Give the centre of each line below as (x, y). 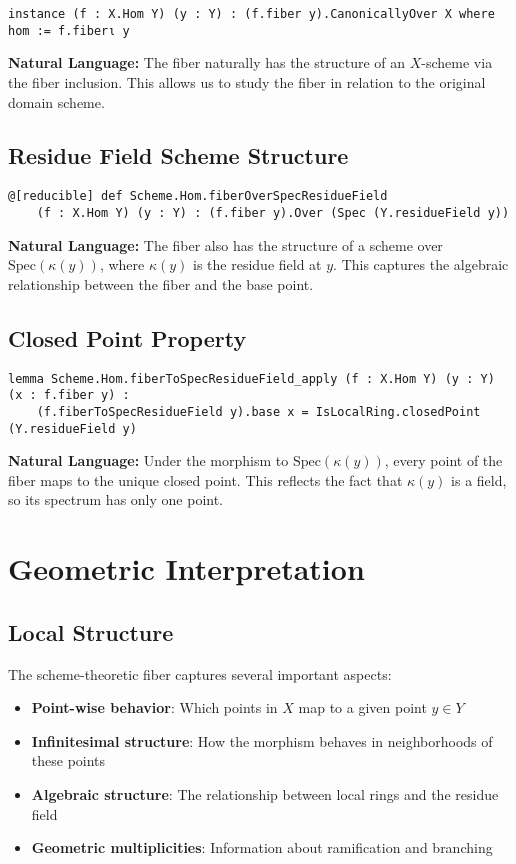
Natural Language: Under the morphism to (148, 460)
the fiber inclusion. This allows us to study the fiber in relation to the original (247, 81)
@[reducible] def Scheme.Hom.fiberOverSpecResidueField (198, 196)
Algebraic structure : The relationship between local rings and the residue (265, 793)
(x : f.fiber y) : (69, 395)
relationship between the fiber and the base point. (161, 283)
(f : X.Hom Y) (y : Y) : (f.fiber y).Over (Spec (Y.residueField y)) (273, 212)
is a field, (479, 479)
